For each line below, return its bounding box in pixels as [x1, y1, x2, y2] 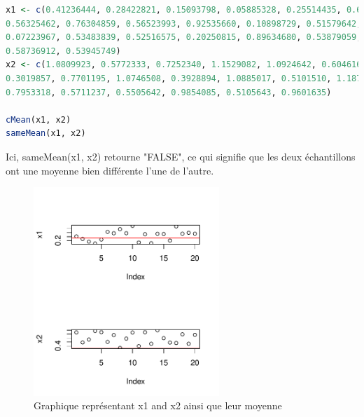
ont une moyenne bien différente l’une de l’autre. [6, 163, 214, 177]
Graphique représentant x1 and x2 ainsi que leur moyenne [34, 398, 282, 413]
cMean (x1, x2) [6, 114, 71, 125]
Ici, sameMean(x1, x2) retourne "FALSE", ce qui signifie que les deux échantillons [6, 149, 356, 163]
